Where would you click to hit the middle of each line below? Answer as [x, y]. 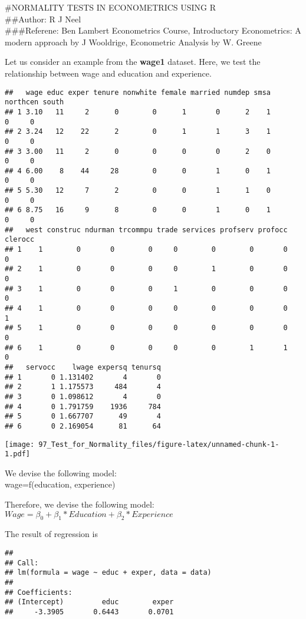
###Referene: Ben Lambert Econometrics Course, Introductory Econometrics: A [153, 30]
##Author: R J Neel [43, 19]
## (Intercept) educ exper [89, 602]
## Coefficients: [39, 592]
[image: [20, 444]
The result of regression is [51, 534]
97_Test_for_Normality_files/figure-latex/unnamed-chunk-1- [159, 444]
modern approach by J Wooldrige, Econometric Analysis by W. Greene [133, 42]
